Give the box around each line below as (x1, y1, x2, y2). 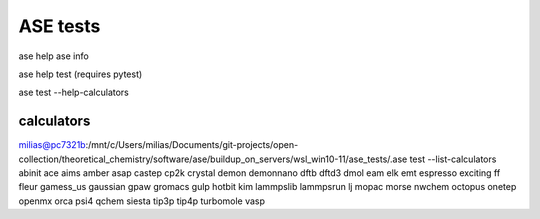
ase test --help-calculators (18, 86, 129, 99)
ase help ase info (18, 50, 89, 62)
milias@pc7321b (18, 139, 86, 151)
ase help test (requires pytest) (18, 68, 143, 80)
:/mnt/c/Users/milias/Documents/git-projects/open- (85, 139, 299, 151)
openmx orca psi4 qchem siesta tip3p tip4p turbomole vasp (18, 195, 265, 207)
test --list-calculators (409, 153, 497, 165)
